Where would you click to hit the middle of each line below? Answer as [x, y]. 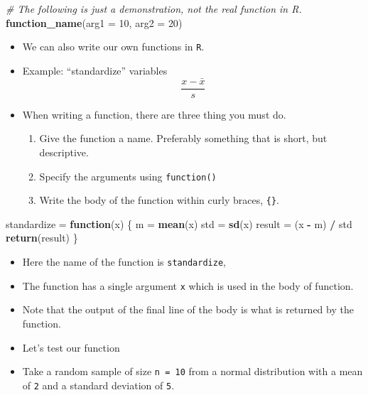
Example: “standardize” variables [95, 70]
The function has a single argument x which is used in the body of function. [188, 285]
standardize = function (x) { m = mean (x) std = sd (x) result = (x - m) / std [179, 223]
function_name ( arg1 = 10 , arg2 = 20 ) [94, 22]
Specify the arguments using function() [128, 176]
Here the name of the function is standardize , [124, 261]
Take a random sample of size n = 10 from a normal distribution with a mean [193, 371]
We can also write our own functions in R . [113, 47]
